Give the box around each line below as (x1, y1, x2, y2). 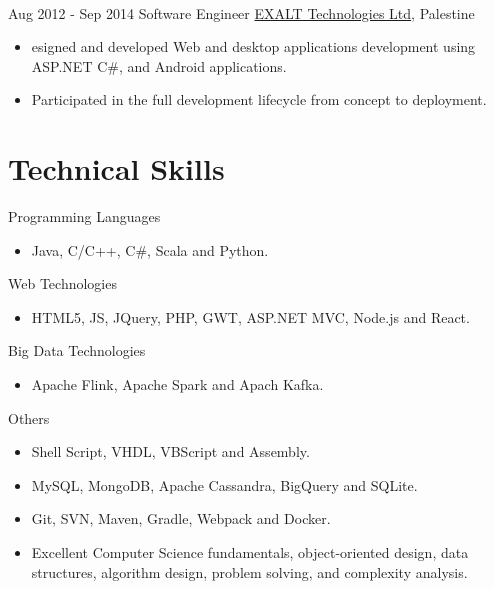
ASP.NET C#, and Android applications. (31, 55, 287, 76)
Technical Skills (8, 148, 225, 189)
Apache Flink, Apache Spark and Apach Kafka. (31, 374, 324, 395)
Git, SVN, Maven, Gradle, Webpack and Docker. (31, 508, 331, 529)
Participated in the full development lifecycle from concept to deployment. (31, 89, 487, 110)
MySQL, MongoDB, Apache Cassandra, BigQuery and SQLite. (31, 474, 418, 495)
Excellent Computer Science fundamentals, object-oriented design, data (31, 542, 469, 563)
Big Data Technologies (8, 340, 146, 361)
